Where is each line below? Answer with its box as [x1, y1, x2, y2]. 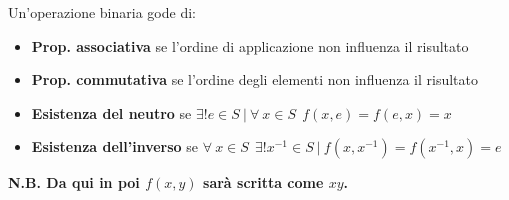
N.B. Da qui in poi [8, 172, 140, 193]
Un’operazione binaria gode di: [8, 2, 196, 22]
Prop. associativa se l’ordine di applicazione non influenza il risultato [31, 35, 469, 56]
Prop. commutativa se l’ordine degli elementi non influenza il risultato [31, 69, 478, 90]
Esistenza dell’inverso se [31, 136, 199, 157]
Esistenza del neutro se [31, 102, 192, 123]
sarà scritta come [203, 172, 324, 193]
